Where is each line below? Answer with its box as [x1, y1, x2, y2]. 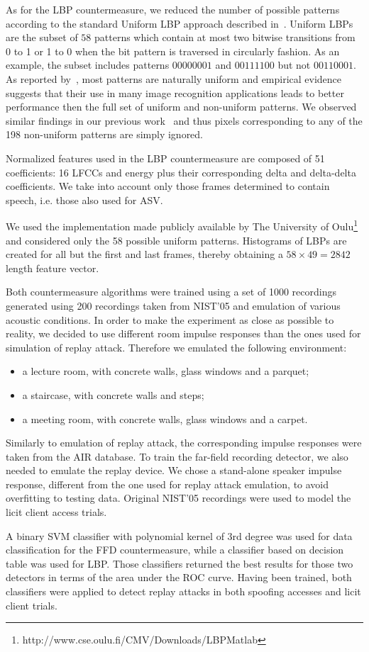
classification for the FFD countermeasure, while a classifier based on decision [6, 542, 344, 557]
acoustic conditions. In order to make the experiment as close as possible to [6, 312, 334, 327]
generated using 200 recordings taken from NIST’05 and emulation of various [6, 298, 341, 313]
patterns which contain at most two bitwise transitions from [94, 30, 356, 45]
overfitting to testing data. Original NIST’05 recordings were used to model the [6, 490, 351, 505]
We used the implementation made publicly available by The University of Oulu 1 [6, 217, 358, 233]
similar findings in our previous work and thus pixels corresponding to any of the [6, 113, 363, 128]
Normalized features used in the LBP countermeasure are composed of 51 [6, 150, 325, 165]
